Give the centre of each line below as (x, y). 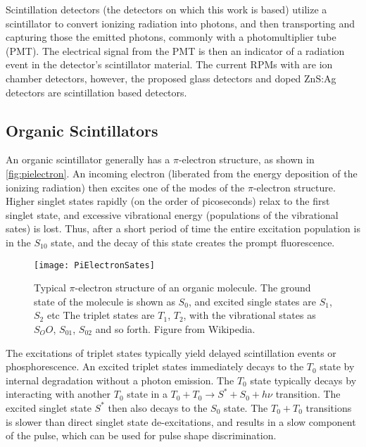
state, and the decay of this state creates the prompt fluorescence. (193, 242)
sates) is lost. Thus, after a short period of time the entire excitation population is (183, 228)
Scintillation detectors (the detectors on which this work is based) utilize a (166, 9)
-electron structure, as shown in (246, 159)
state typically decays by (303, 380)
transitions (329, 407)
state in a (147, 394)
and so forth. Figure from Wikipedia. (175, 328)
